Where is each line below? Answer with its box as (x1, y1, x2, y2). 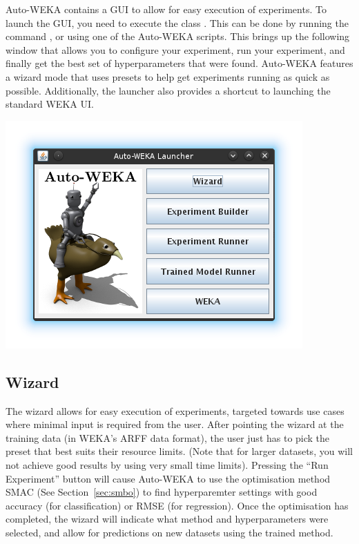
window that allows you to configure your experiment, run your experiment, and (6, 42, 345, 57)
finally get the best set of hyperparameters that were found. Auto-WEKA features (6, 56, 353, 70)
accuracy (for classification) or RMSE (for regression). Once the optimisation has (6, 498, 349, 512)
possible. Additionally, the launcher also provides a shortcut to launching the (6, 83, 331, 97)
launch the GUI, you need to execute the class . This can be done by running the (6, 15, 349, 30)
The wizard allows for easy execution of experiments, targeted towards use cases (6, 403, 345, 418)
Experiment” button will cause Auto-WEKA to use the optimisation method (6, 471, 331, 485)
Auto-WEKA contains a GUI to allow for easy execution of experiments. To (6, 2, 327, 16)
